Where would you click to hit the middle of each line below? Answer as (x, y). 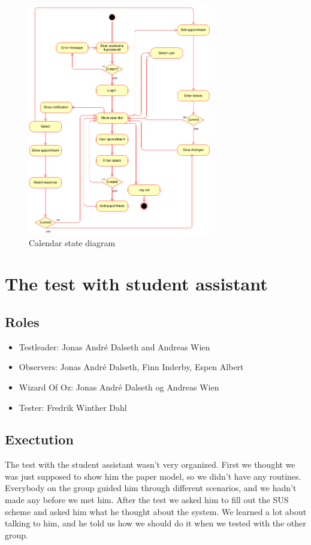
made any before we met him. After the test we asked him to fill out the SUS (147, 500)
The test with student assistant (136, 284)
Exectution (39, 439)
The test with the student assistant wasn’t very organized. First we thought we (150, 464)
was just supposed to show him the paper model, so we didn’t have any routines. (153, 476)
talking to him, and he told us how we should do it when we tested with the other (155, 523)
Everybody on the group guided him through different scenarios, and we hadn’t (151, 488)
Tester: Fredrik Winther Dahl (73, 407)
